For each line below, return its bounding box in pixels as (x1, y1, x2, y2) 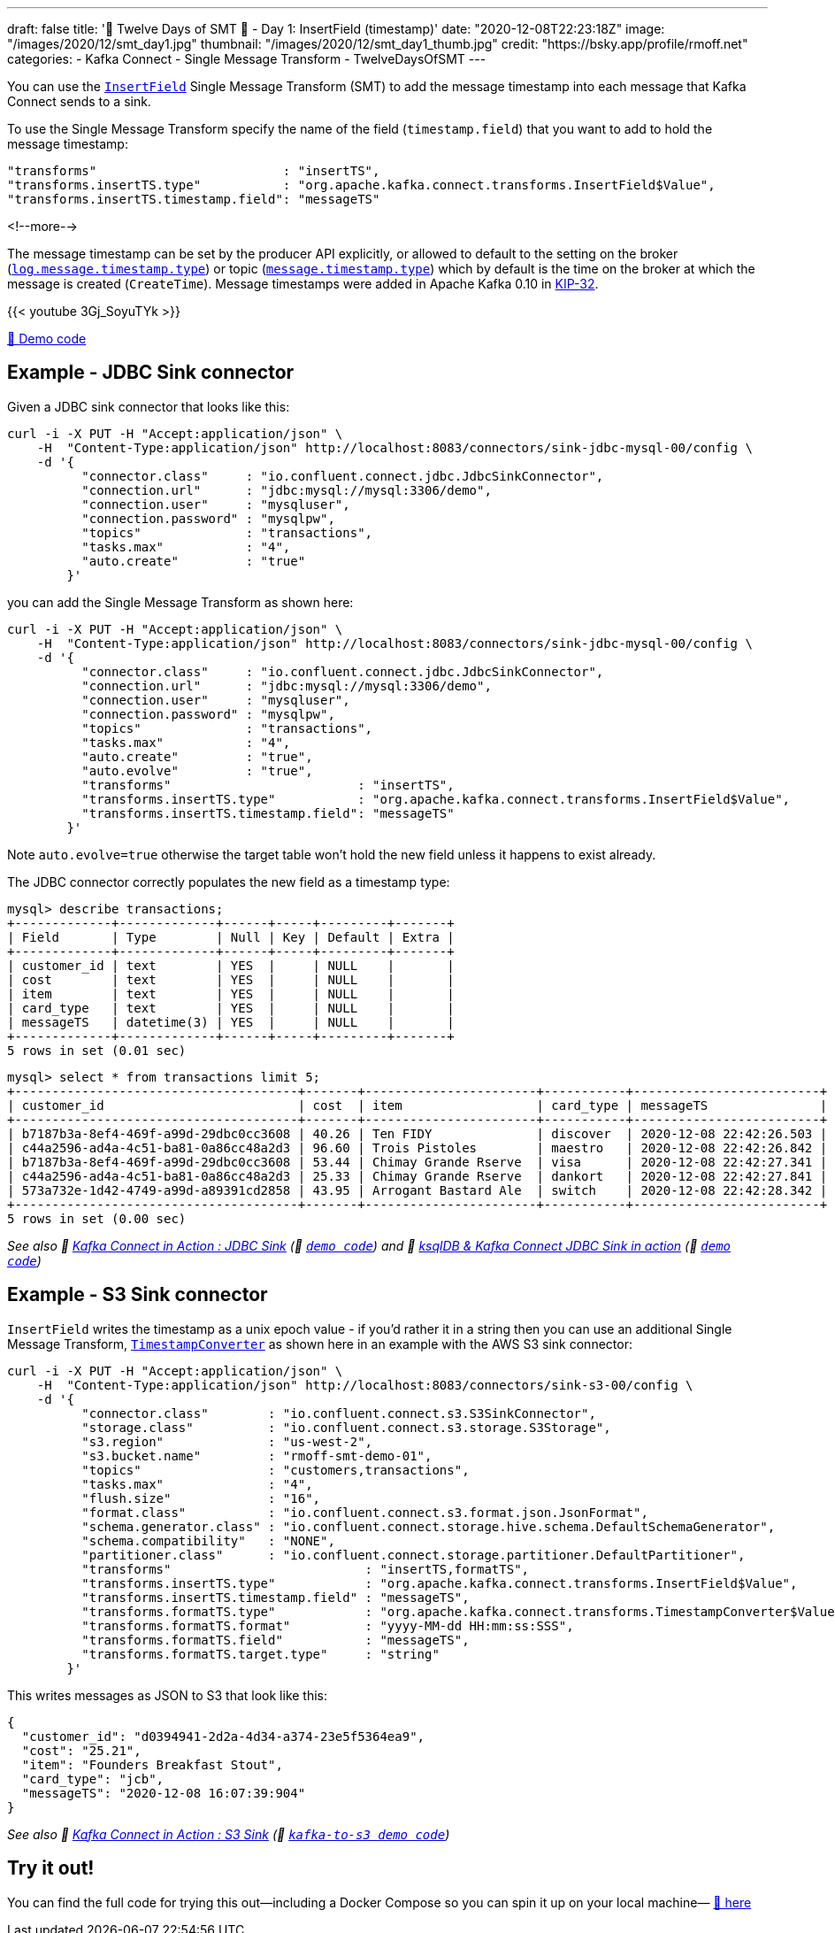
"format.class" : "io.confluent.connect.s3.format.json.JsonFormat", (81, 1505, 648, 1520)
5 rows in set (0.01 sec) (7, 1043, 187, 1058)
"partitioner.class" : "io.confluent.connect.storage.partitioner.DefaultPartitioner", (81, 1547, 746, 1562)
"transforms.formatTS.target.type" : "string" (81, 1646, 440, 1661)
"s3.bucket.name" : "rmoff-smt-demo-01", (81, 1448, 433, 1463)
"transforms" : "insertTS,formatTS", (81, 1561, 530, 1576)
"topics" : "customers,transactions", (81, 1462, 470, 1477)
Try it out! (7, 1857, 95, 1880)
